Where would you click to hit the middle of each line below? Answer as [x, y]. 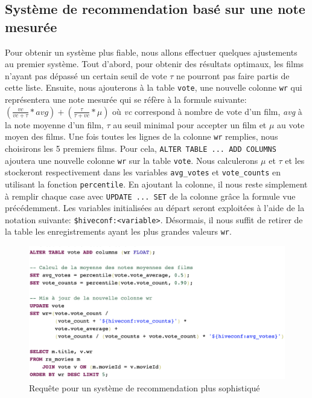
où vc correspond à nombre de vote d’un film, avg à [207, 111]
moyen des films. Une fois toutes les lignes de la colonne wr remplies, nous [142, 136]
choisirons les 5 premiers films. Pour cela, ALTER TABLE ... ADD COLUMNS [141, 148]
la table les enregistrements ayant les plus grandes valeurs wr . [118, 231]
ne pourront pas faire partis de [233, 75]
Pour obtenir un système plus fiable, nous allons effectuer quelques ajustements [151, 52]
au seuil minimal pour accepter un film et [190, 124]
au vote [291, 124]
